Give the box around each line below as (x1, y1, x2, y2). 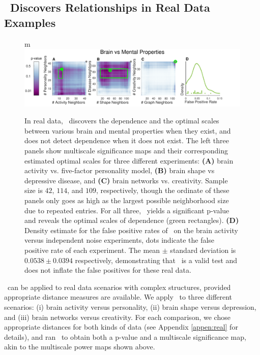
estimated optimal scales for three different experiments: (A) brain (24, 155, 234, 166)
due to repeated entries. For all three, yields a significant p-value (24, 205, 229, 215)
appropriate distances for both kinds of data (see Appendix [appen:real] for (4, 321, 238, 332)
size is (24, 185, 43, 196)
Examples (4, 14, 56, 30)
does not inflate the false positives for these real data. (24, 265, 191, 275)
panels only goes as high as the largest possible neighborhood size (24, 195, 229, 205)
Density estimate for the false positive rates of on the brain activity (24, 224, 238, 235)
